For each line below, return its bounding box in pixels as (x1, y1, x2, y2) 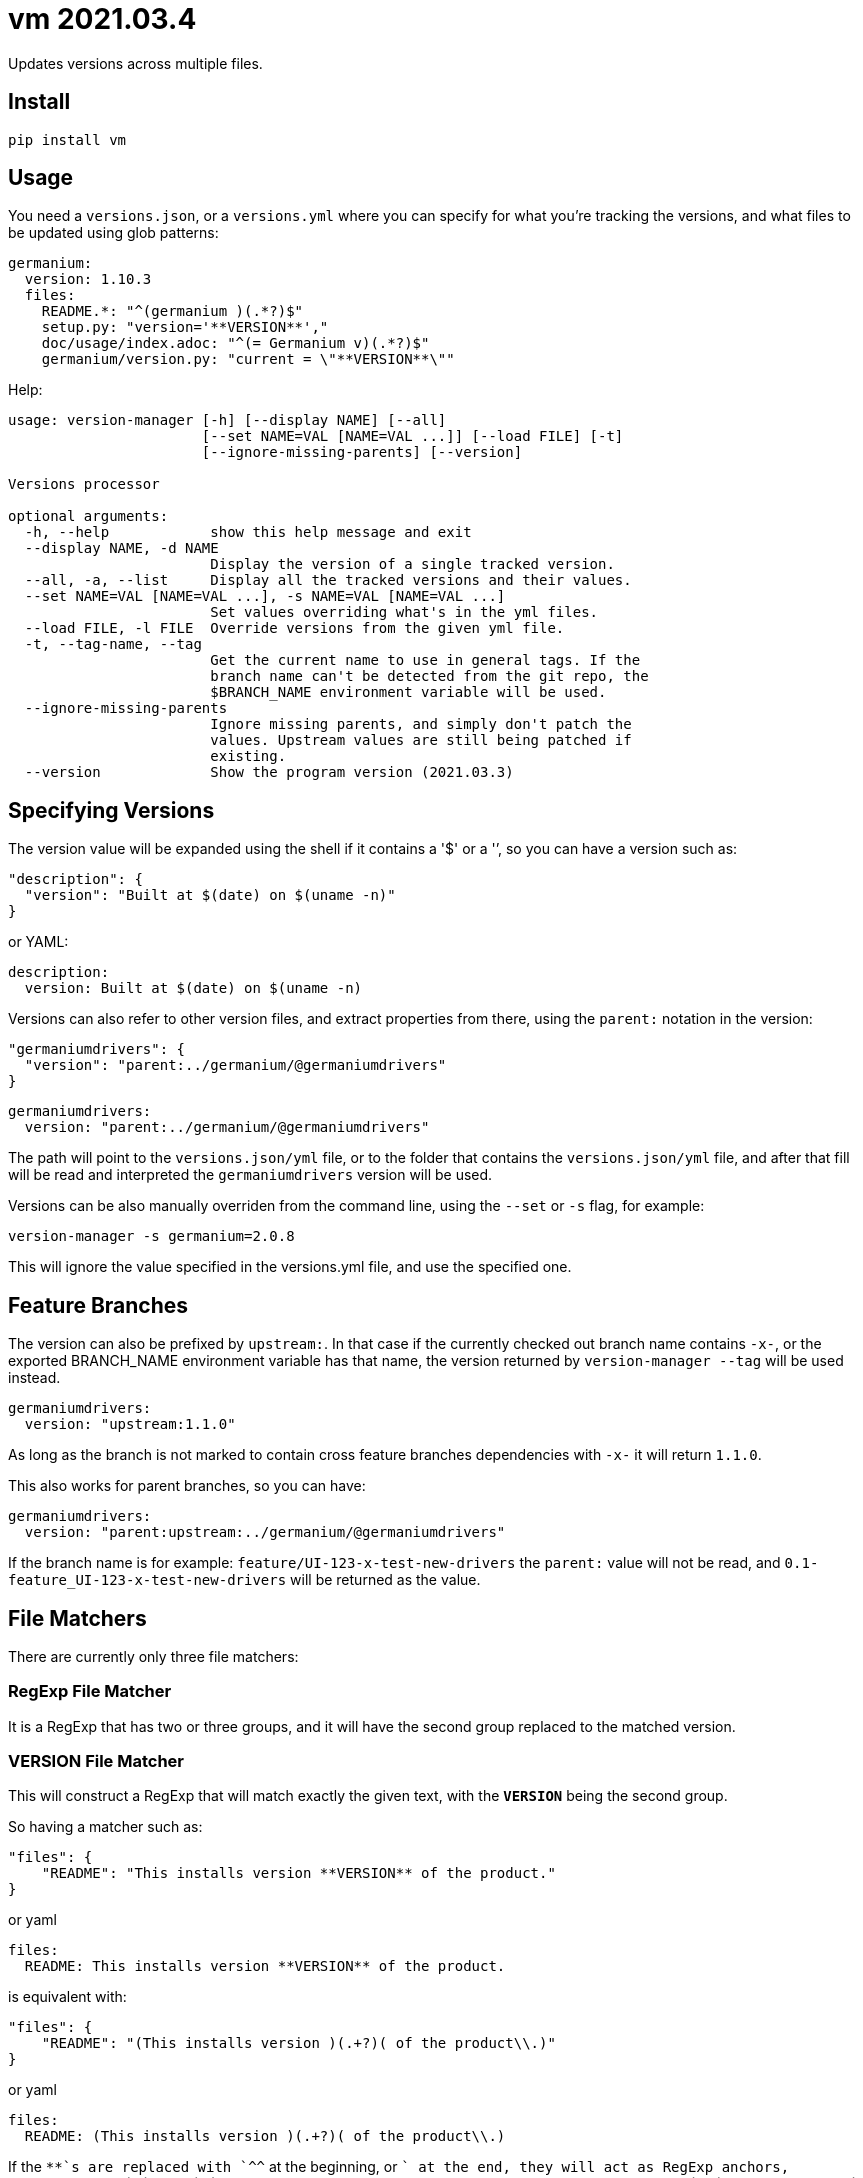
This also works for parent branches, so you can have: (8, 1477, 366, 1495)
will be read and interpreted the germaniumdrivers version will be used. (8, 1166, 493, 1184)
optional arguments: (8, 508, 169, 525)
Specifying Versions (8, 797, 215, 823)
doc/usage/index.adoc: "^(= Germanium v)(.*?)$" (41, 335, 430, 352)
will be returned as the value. (290, 1571, 481, 1589)
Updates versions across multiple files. (8, 54, 263, 72)
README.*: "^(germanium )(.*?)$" (41, 303, 304, 320)
